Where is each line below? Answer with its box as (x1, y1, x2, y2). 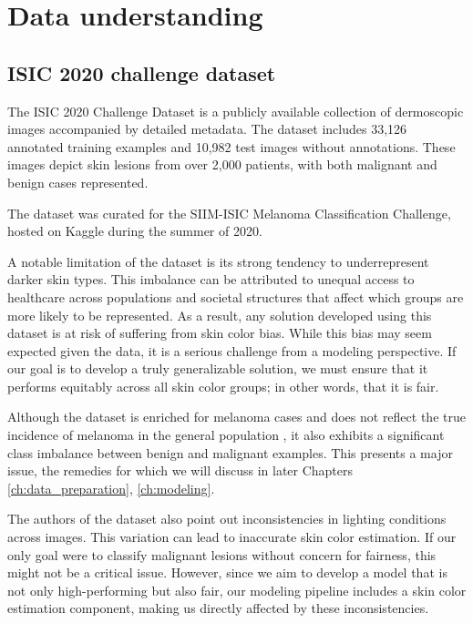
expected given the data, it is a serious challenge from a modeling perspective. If (7, 341, 457, 360)
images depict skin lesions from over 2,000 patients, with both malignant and (7, 155, 437, 174)
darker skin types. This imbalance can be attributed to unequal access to (7, 270, 415, 289)
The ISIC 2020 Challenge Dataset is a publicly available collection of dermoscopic (7, 101, 464, 120)
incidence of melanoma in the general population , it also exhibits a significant (7, 425, 445, 444)
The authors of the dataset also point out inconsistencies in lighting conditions (7, 509, 447, 528)
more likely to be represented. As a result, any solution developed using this (7, 305, 432, 324)
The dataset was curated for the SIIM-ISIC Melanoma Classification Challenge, (7, 203, 451, 222)
